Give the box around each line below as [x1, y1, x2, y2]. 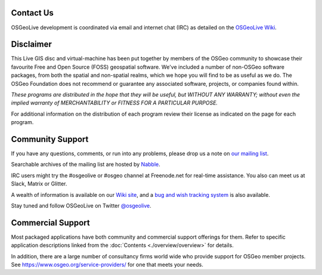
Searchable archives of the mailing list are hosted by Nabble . [11, 161, 160, 168]
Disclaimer [11, 39, 52, 50]
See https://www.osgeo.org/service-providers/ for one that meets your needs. [11, 261, 204, 268]
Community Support [11, 134, 89, 144]
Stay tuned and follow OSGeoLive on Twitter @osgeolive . [11, 202, 151, 209]
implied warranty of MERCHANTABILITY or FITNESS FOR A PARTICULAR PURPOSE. [11, 99, 218, 107]
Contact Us [11, 8, 54, 18]
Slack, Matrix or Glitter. [11, 180, 67, 187]
